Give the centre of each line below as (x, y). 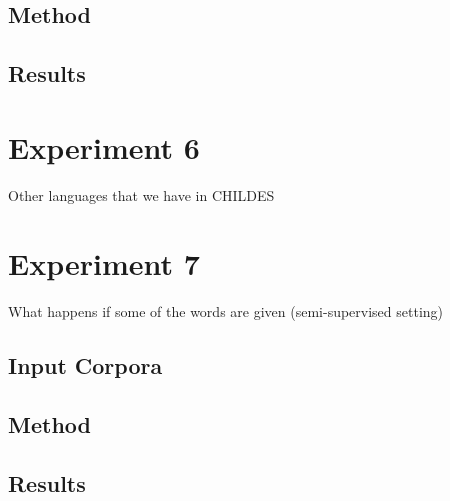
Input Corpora (85, 365)
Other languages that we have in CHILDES (141, 194)
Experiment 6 (104, 146)
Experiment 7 (104, 263)
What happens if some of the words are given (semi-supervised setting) (226, 311)
